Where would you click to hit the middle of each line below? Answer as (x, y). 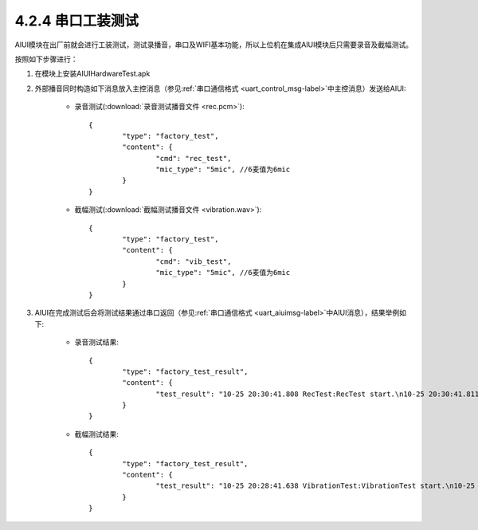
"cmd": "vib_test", (194, 261)
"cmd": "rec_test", (194, 158)
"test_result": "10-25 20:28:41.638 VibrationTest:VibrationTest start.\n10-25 (315, 486)
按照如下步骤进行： (46, 59)
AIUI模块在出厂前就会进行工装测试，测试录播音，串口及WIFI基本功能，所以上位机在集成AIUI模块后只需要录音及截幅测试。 (214, 45)
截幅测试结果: (97, 434)
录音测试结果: (97, 342)
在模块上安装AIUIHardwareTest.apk (92, 74)
